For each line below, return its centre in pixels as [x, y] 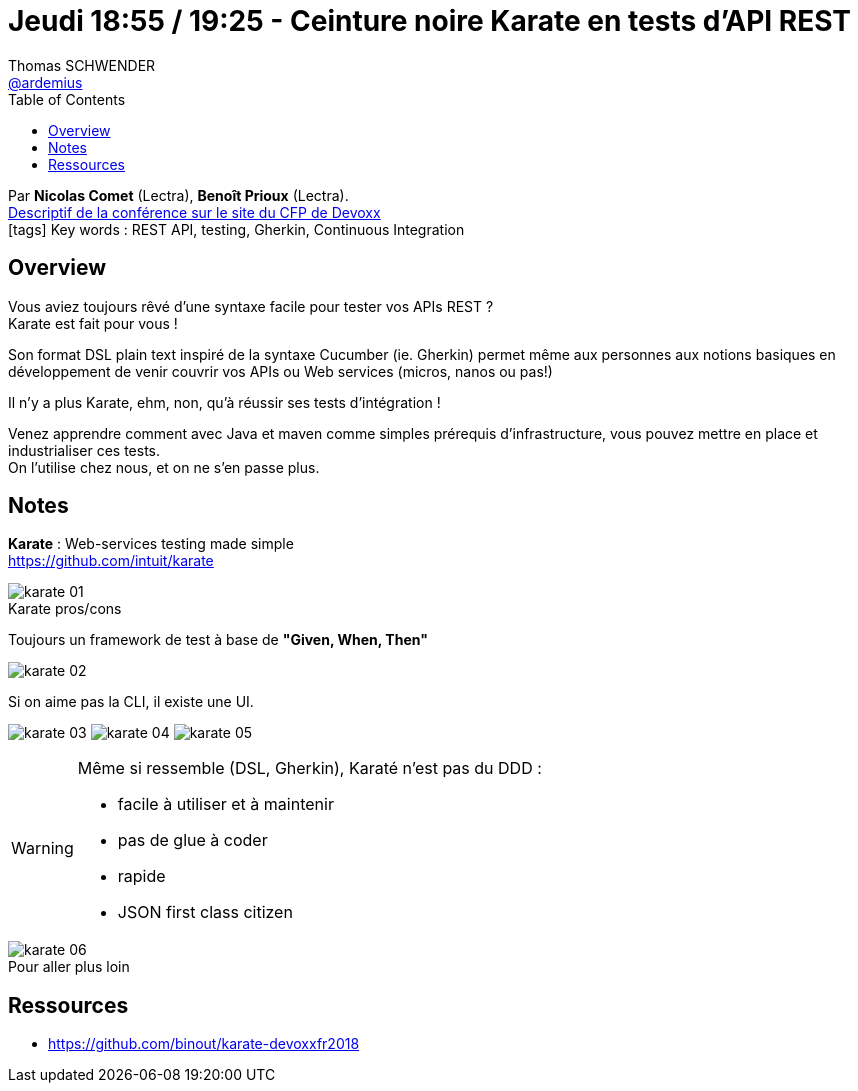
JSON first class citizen [205, 912]
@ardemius [45, 82]
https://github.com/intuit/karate [111, 561]
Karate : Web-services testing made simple [151, 544]
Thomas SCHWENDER [82, 65]
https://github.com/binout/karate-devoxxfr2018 [204, 1044]
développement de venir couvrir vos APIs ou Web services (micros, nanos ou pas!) [280, 371]
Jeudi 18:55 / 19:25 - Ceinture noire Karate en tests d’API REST [430, 21]
